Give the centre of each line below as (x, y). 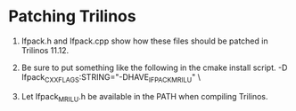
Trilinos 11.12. (45, 50)
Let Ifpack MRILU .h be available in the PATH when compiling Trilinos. (144, 97)
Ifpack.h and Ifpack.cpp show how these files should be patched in (144, 41)
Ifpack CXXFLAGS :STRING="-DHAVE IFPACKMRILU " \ (111, 78)
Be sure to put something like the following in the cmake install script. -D (154, 67)
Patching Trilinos (72, 16)
